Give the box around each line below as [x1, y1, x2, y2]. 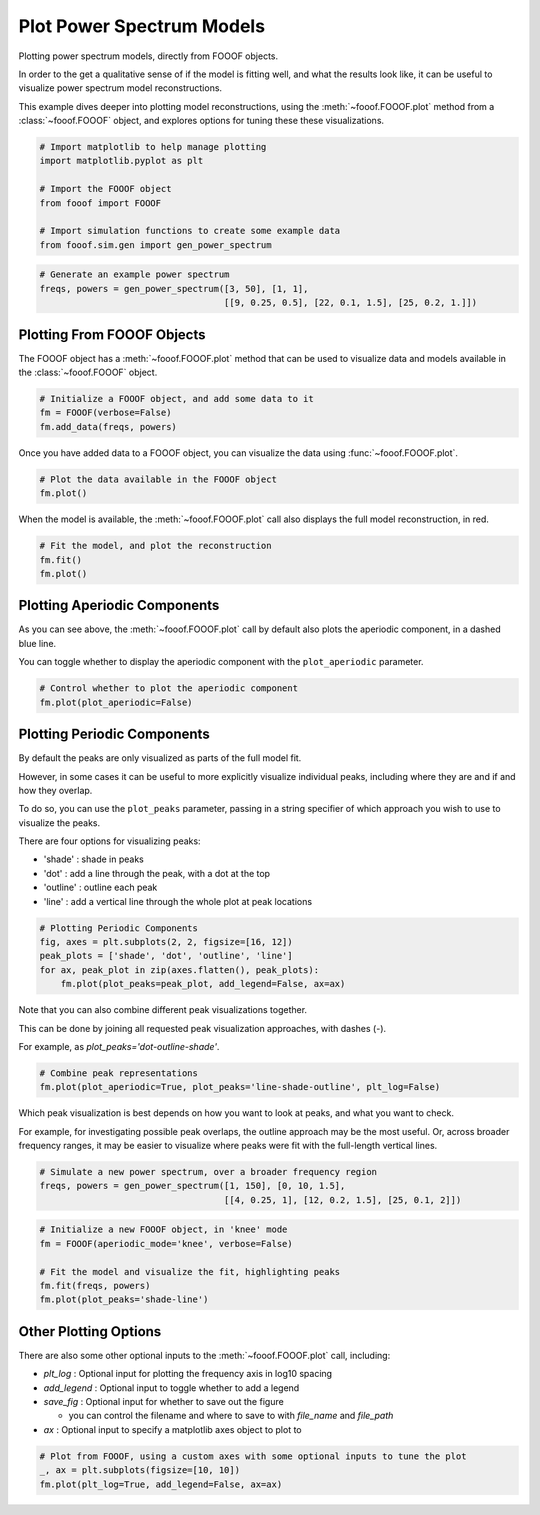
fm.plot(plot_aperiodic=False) [39, 696, 194, 708]
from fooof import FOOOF [39, 197, 162, 209]
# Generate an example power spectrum [39, 269, 230, 280]
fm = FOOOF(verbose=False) [39, 407, 172, 419]
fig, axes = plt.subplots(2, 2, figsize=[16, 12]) [39, 936, 294, 947]
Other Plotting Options [18, 1323, 162, 1340]
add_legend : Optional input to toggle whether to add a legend [43, 1381, 300, 1394]
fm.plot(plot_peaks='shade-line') [39, 1294, 209, 1305]
